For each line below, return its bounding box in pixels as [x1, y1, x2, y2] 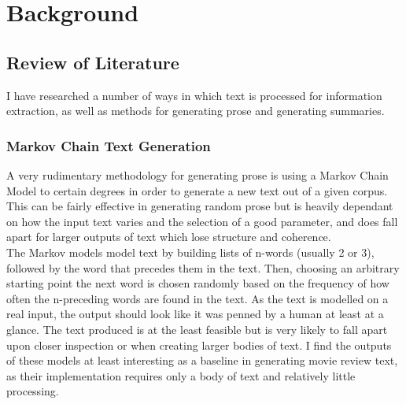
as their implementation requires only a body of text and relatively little [6, 367, 356, 384]
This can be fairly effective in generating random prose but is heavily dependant [6, 198, 393, 214]
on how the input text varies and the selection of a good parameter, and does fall [6, 213, 398, 229]
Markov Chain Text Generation [6, 135, 211, 155]
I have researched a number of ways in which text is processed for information [6, 87, 382, 103]
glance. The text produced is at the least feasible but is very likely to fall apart [6, 321, 388, 337]
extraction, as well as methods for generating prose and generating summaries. [6, 102, 385, 119]
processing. [6, 383, 59, 399]
